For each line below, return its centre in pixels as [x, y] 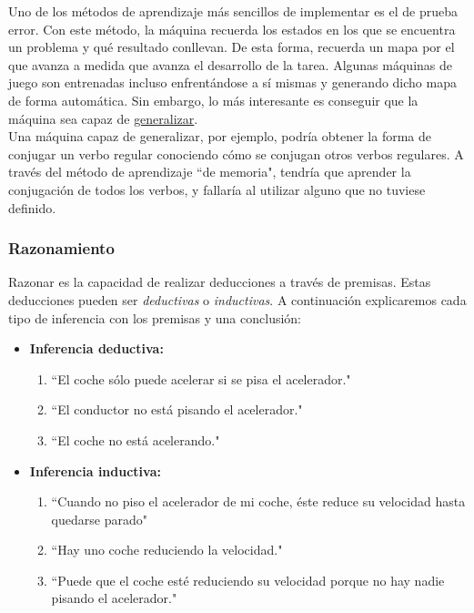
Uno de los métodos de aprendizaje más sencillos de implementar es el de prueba [233, 11]
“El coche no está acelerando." [136, 439]
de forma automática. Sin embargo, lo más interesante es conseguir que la [213, 100]
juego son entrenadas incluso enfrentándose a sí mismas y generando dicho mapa [232, 82]
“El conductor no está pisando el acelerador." [177, 409]
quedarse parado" [99, 519]
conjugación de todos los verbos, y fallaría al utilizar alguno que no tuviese [217, 189]
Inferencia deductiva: [96, 348]
